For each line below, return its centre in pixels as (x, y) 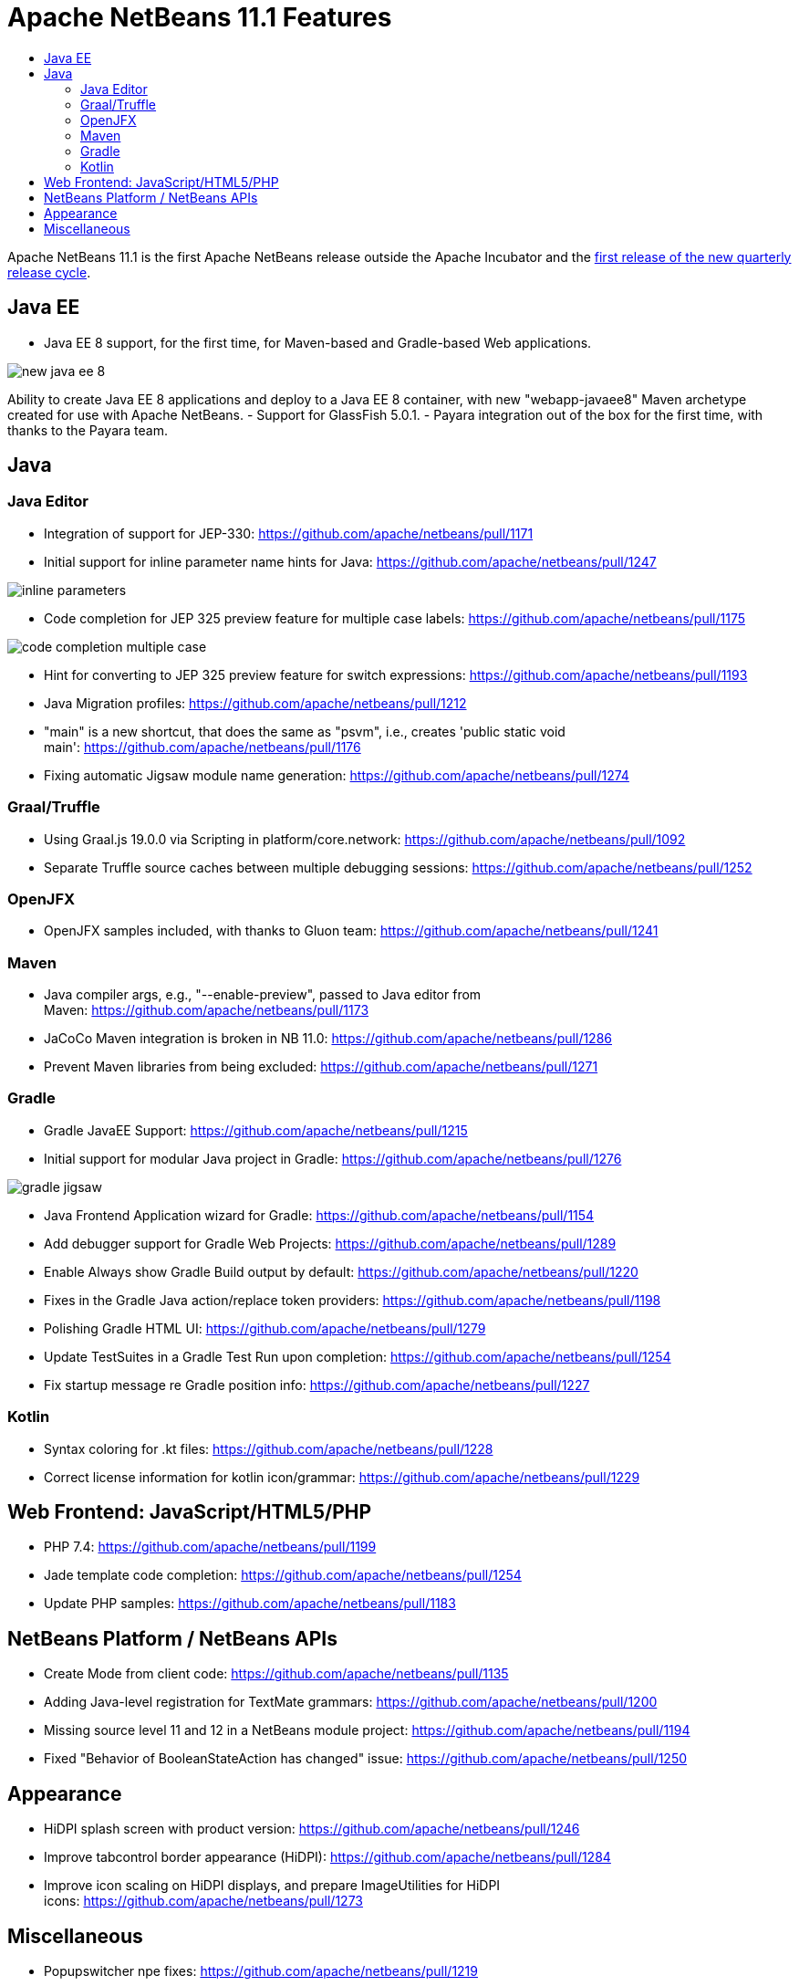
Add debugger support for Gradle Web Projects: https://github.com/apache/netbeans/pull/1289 (330, 1243)
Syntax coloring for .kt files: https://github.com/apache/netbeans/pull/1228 (269, 1448)
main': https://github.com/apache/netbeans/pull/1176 (202, 747)
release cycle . (49, 272)
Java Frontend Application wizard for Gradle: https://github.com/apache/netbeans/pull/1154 (319, 1215)
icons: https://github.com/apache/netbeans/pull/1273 (203, 1901)
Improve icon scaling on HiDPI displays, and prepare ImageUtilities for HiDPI (272, 1886)
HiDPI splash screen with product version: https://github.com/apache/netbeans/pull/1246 (312, 1829)
